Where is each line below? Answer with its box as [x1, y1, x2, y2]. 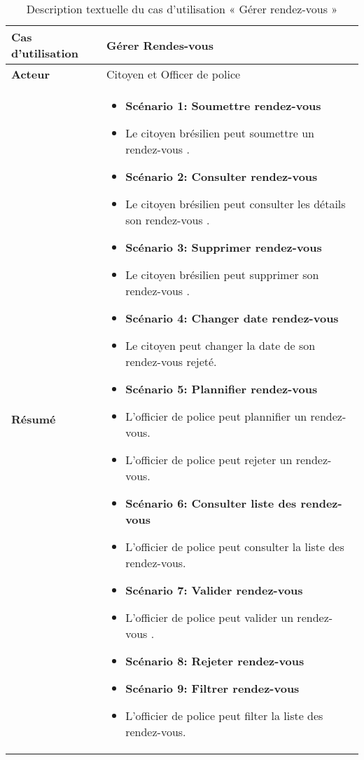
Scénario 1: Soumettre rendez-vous [125, 97, 321, 114]
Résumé [11, 410, 56, 427]
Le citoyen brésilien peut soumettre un [125, 125, 314, 141]
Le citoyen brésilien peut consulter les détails [125, 196, 346, 212]
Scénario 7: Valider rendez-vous [125, 582, 303, 598]
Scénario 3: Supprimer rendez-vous [125, 239, 322, 255]
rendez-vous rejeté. [125, 353, 217, 369]
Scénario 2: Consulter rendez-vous [125, 168, 318, 184]
